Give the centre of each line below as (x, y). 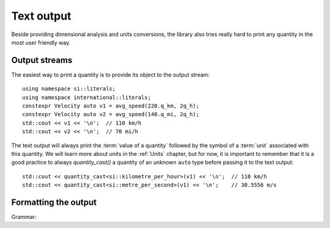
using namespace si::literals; (69, 89)
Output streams (42, 60)
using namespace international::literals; (87, 97)
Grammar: (24, 217)
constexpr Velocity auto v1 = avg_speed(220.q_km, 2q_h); (111, 106)
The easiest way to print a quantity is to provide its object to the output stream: (111, 75)
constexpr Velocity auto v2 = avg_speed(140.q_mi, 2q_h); (111, 114)
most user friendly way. (41, 42)
